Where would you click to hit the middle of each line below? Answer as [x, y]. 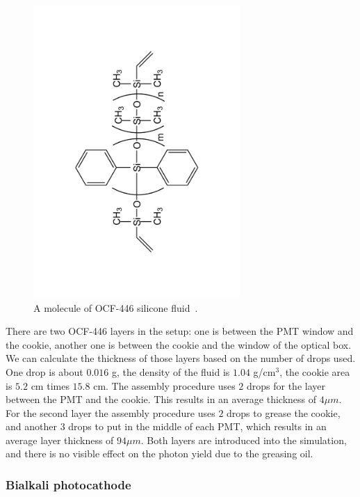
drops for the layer [286, 385]
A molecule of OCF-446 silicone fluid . [116, 307]
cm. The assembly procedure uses [164, 385]
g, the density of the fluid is [171, 371]
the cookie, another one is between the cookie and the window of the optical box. [179, 344]
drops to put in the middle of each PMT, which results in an [197, 426]
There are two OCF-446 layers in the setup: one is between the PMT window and [180, 331]
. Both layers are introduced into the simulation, [244, 440]
